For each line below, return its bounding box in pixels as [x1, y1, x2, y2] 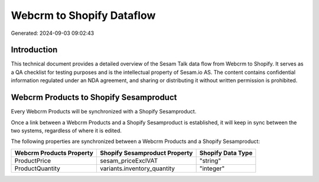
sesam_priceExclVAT [99, 157, 158, 165]
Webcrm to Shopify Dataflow [11, 9, 156, 22]
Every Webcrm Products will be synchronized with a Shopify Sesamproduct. [11, 108, 197, 115]
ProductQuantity [14, 164, 60, 173]
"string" [199, 157, 222, 165]
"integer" [199, 164, 225, 173]
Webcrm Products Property [14, 148, 94, 157]
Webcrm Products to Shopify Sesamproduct [11, 92, 177, 103]
